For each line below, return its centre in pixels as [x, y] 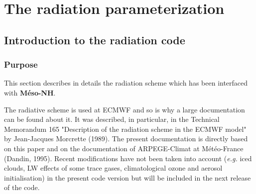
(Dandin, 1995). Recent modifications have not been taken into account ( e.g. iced [128, 158]
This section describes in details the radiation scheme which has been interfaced [126, 83]
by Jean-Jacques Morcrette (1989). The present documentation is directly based [126, 139]
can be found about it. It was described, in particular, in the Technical [112, 119]
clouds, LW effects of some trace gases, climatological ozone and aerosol [113, 168]
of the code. [22, 187]
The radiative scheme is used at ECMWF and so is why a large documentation [125, 109]
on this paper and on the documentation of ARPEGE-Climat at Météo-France [124, 148]
